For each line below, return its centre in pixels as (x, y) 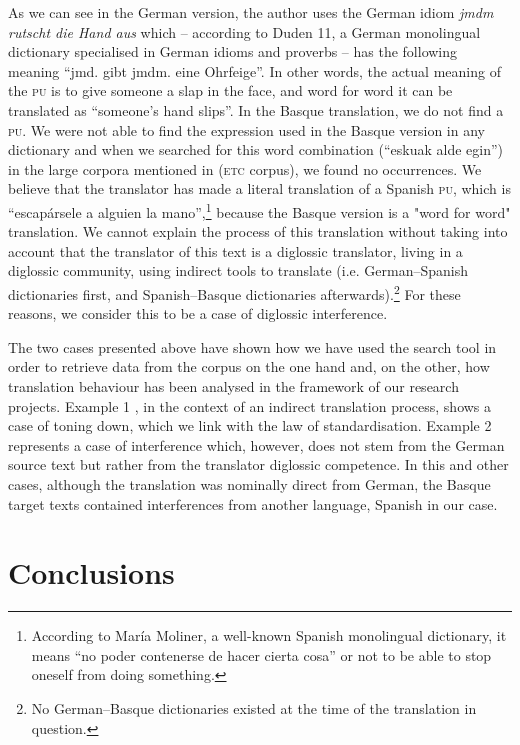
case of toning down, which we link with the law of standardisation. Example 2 (250, 425)
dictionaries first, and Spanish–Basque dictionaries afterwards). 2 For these (234, 292)
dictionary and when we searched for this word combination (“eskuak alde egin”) (256, 149)
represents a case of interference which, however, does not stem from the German (256, 444)
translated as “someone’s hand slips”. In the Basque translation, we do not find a (256, 109)
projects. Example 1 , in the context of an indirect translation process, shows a (250, 405)
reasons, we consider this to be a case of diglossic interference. (198, 313)
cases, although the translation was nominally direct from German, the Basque (249, 483)
